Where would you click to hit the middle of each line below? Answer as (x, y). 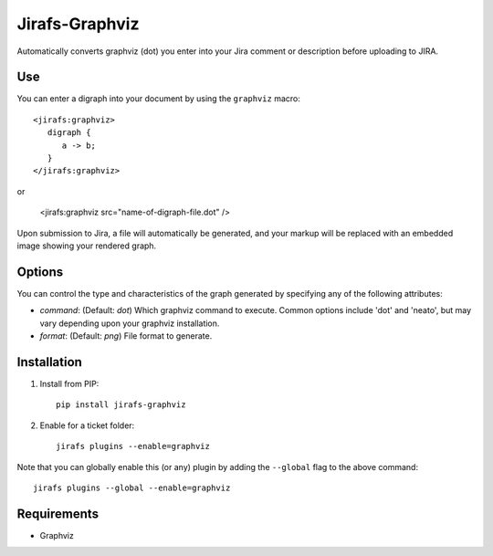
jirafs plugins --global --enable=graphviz (132, 488)
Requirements (58, 514)
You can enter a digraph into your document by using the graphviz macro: (159, 99)
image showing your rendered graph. (87, 246)
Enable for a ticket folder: (87, 425)
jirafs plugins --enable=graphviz (133, 446)
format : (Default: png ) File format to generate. (126, 336)
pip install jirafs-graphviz (121, 405)
